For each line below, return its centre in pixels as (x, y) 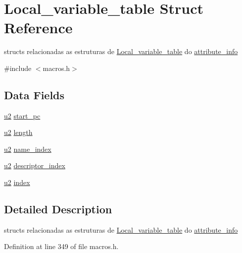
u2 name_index (28, 149)
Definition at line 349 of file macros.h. (61, 246)
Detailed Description (58, 209)
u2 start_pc (22, 115)
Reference (38, 28)
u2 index (17, 182)
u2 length (18, 132)
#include (18, 68)
